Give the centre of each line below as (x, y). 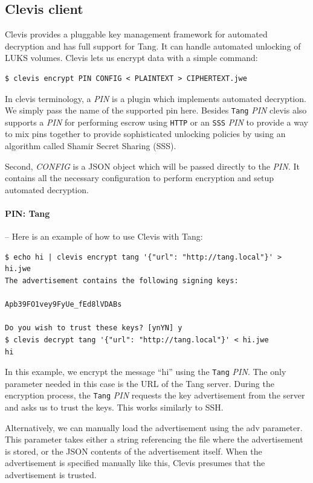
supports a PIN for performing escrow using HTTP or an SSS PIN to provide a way (156, 122)
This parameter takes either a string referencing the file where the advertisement (154, 439)
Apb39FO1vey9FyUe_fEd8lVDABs (63, 305)
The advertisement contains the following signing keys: (122, 281)
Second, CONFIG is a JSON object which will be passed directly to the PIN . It (152, 166)
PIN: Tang (27, 213)
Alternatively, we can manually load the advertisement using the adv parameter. (154, 427)
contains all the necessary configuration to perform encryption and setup (140, 178)
